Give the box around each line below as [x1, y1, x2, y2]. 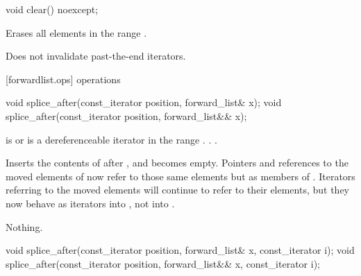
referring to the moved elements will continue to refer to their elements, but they [6, 182, 350, 197]
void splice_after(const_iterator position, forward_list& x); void [6, 95, 282, 110]
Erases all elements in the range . [6, 25, 147, 40]
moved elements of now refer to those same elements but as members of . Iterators [6, 169, 355, 183]
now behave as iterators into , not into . [6, 196, 175, 210]
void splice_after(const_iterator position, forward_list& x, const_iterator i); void [6, 243, 355, 257]
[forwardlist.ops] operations [6, 71, 121, 86]
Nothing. [6, 219, 43, 234]
